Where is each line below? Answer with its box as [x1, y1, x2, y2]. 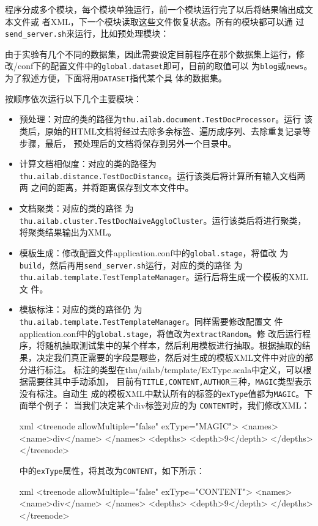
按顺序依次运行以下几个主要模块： [5, 92, 142, 105]
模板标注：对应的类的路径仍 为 [19, 303, 142, 316]
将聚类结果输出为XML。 [19, 226, 116, 239]
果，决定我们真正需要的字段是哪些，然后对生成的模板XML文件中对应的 [19, 350, 305, 363]
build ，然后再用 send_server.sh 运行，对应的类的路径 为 [19, 258, 243, 271]
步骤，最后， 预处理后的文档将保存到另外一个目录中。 [19, 136, 237, 149]
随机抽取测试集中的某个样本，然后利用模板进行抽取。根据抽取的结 [45, 339, 311, 352]
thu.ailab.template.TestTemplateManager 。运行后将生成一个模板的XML [19, 270, 308, 283]
